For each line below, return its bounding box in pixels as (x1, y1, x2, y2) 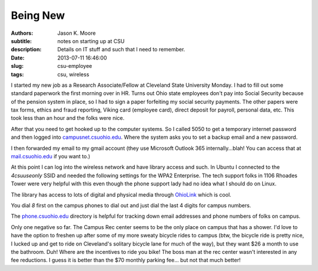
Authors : (11, 30, 34, 37)
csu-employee (57, 63, 92, 70)
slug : (11, 63, 24, 70)
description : (11, 46, 42, 53)
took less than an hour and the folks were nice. (11, 115, 125, 122)
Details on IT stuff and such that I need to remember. (57, 46, 185, 53)
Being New (11, 9, 65, 22)
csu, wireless (57, 71, 90, 78)
